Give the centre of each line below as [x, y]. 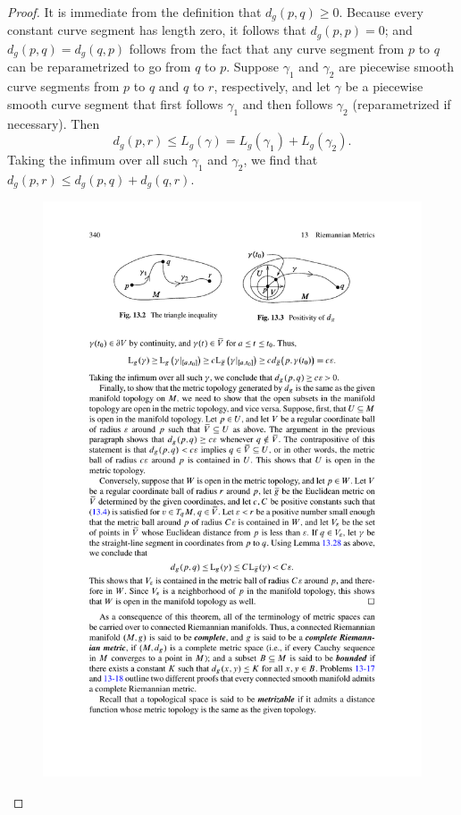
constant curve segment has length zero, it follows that [157, 30]
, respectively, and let [272, 86]
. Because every [381, 12]
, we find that [281, 160]
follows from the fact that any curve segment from [267, 48]
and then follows [288, 103]
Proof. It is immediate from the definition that [134, 12]
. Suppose [253, 67]
